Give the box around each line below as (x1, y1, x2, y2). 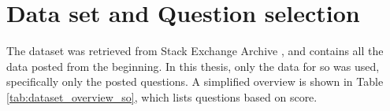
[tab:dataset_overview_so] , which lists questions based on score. (6, 88, 318, 105)
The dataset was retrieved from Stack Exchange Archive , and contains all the (6, 43, 384, 59)
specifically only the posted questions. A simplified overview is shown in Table (6, 73, 384, 90)
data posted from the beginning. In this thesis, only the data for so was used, (6, 57, 380, 74)
